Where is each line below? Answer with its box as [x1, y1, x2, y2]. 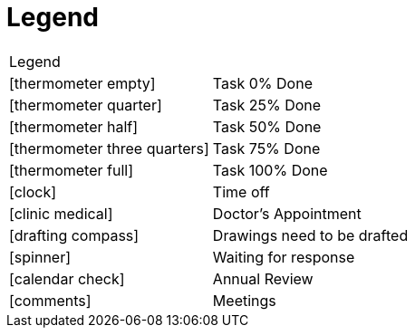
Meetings [212, 291, 276, 310]
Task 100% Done [212, 160, 328, 179]
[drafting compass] [9, 225, 140, 244]
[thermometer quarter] [9, 95, 162, 114]
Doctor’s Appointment [212, 204, 362, 223]
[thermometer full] [9, 160, 133, 179]
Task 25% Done [212, 95, 322, 114]
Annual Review [212, 269, 314, 288]
